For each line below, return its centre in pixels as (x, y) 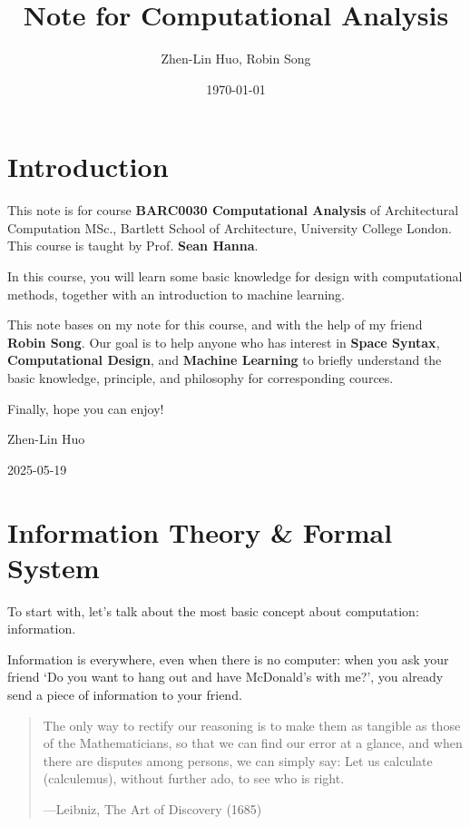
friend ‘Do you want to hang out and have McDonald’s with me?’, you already (225, 677)
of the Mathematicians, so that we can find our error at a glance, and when (253, 743)
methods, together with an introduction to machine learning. (176, 294)
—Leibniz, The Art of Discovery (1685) (152, 809)
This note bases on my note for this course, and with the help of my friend (215, 324)
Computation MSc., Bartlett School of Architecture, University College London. (230, 227)
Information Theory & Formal (200, 531)
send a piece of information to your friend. (125, 695)
